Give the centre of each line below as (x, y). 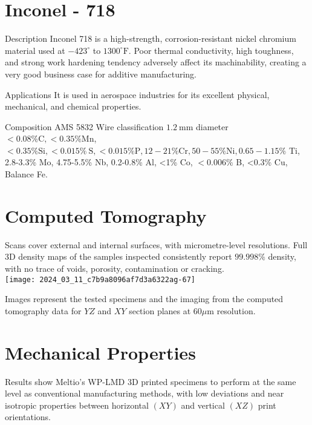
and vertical (203, 405)
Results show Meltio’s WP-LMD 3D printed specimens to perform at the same (151, 381)
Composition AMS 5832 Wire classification (84, 126)
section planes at (160, 310)
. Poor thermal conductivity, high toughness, (211, 50)
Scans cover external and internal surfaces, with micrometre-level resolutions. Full (156, 244)
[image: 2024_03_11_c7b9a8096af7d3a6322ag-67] (100, 279)
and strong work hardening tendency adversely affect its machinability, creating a (156, 62)
